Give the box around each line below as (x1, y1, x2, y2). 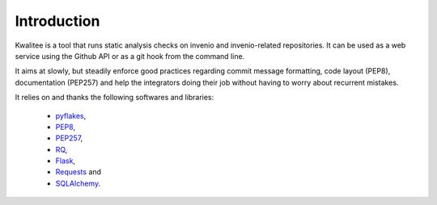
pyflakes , (55, 111, 87, 120)
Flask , (55, 156, 76, 165)
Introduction (15, 12, 100, 30)
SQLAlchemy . (55, 178, 101, 188)
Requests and (55, 167, 101, 177)
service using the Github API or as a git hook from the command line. (15, 51, 245, 61)
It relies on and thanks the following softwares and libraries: (15, 93, 214, 102)
